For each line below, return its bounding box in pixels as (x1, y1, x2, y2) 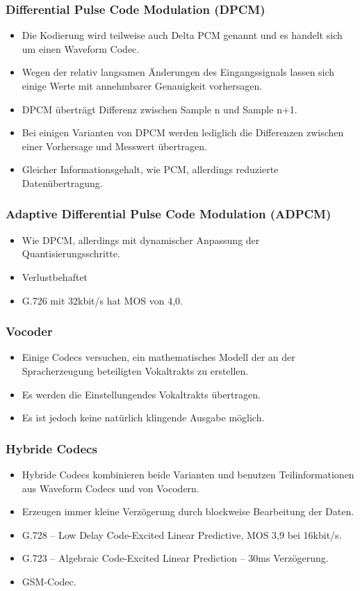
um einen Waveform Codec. (22, 41, 140, 56)
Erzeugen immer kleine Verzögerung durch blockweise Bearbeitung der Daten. (22, 504, 354, 519)
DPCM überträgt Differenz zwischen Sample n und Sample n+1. (22, 102, 297, 116)
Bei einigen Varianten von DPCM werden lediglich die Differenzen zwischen (22, 125, 344, 140)
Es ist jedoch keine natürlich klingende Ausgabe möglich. (22, 410, 265, 425)
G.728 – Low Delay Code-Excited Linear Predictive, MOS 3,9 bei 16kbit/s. (22, 527, 342, 542)
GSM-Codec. (22, 574, 76, 588)
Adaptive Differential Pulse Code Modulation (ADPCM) (6, 205, 332, 222)
